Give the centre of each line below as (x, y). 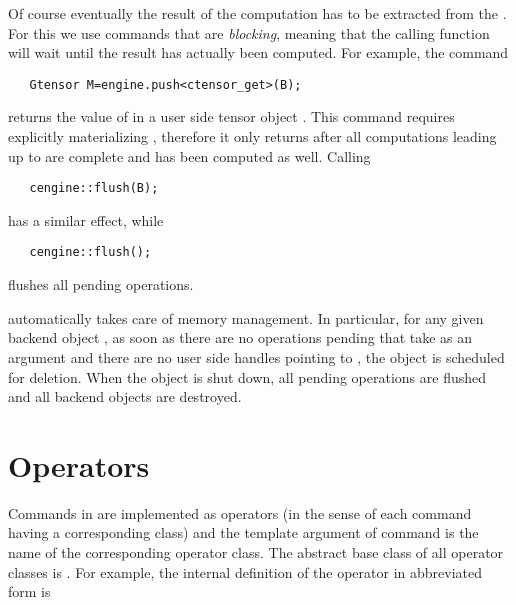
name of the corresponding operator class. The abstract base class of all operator (256, 552)
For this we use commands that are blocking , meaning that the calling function (249, 32)
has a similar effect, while (86, 219)
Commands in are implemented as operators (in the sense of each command (240, 512)
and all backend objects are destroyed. (125, 396)
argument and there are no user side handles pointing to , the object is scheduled (256, 356)
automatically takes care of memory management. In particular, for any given (246, 317)
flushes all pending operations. (101, 284)
